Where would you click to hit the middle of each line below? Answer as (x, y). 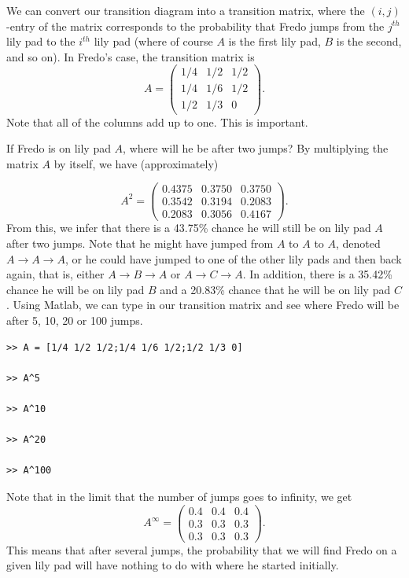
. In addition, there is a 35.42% (317, 274)
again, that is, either (55, 274)
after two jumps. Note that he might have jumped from (140, 243)
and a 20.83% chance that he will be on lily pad (275, 289)
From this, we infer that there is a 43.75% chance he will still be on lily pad (189, 228)
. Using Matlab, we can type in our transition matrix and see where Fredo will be (203, 305)
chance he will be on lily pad (76, 289)
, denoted (358, 243)
